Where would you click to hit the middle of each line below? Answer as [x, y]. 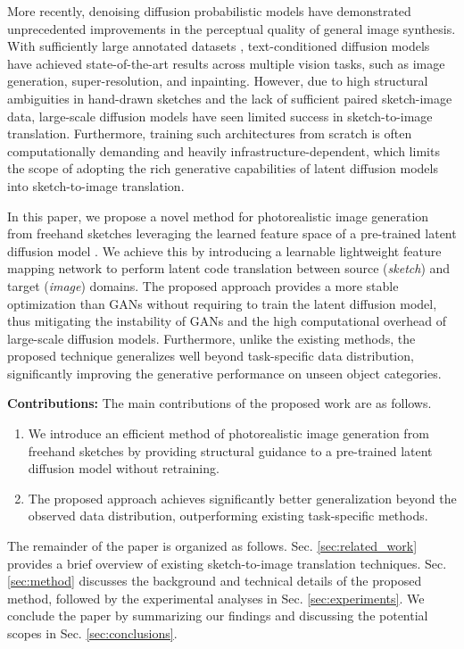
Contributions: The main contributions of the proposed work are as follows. [220, 403]
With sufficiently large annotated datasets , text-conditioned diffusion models [219, 46]
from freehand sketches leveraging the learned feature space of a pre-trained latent [232, 233]
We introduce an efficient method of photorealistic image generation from [228, 433]
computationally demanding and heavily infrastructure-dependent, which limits [224, 150]
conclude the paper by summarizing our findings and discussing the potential [218, 616]
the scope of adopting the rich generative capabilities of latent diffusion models [223, 168]
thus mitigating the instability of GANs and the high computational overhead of [227, 321]
